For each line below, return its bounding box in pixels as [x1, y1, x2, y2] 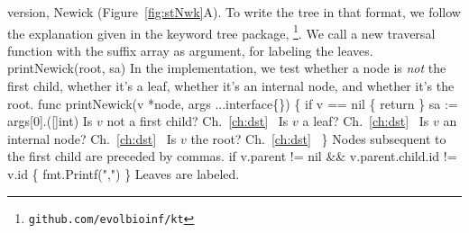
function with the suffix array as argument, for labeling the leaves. [7, 40, 373, 59]
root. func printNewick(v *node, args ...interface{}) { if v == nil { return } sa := [7, 94, 458, 112]
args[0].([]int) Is [7, 112, 93, 130]
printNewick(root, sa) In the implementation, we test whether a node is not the [7, 58, 446, 77]
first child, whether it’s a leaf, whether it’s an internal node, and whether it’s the [7, 76, 455, 95]
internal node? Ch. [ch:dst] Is [7, 129, 177, 148]
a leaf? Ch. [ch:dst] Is [302, 112, 429, 130]
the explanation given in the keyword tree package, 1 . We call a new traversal [7, 21, 436, 42]
